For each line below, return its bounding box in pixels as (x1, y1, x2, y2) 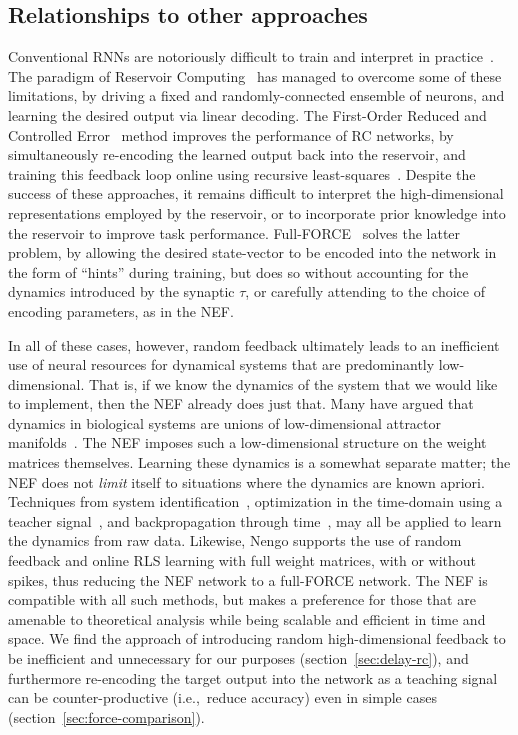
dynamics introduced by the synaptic (8, 281, 235, 302)
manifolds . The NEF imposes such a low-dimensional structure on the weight (8, 432, 487, 453)
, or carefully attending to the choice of (245, 281, 485, 302)
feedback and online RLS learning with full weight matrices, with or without (8, 550, 477, 571)
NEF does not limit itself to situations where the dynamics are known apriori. (8, 471, 485, 492)
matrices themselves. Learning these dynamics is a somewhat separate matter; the (8, 452, 511, 473)
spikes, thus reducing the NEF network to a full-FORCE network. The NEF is (8, 569, 488, 590)
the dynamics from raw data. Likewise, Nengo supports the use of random (8, 530, 462, 551)
